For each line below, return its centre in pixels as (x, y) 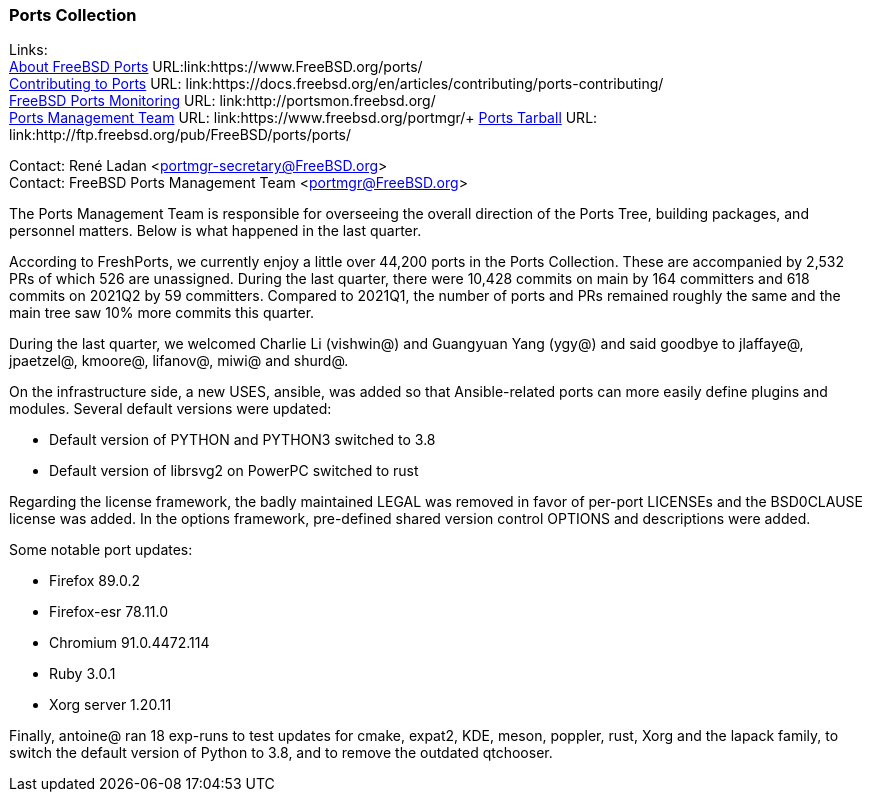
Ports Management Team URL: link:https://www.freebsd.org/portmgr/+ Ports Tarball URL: (303, 118)
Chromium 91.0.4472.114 (129, 643)
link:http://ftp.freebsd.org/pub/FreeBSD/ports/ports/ (180, 135)
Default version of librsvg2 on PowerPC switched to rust (234, 471)
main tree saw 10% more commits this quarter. (162, 313)
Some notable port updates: (101, 550)
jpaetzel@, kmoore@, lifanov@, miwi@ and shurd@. (179, 361)
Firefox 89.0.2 (94, 581)
